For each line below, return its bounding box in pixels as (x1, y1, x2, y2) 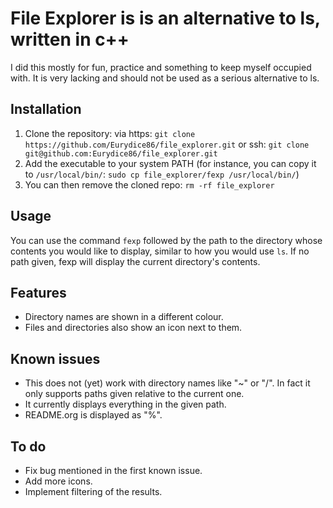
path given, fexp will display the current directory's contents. (10, 255, 261, 267)
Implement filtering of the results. (24, 486, 163, 497)
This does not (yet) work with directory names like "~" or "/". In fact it (24, 377, 311, 389)
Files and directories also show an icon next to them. (24, 322, 243, 334)
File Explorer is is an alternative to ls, (10, 7, 321, 30)
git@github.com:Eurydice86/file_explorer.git (24, 148, 218, 159)
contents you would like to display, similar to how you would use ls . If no (10, 245, 310, 257)
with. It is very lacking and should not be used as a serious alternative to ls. (10, 72, 320, 84)
